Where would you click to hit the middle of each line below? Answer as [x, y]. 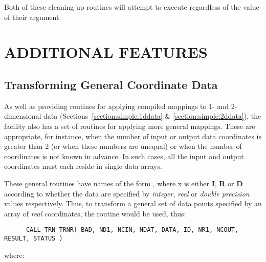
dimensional [23, 116]
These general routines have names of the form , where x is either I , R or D [124, 183]
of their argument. [33, 17]
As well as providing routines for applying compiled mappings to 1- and [117, 106]
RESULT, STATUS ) [34, 238]
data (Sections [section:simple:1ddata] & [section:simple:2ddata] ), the [152, 116]
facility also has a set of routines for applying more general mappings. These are [130, 126]
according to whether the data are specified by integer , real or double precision [127, 193]
